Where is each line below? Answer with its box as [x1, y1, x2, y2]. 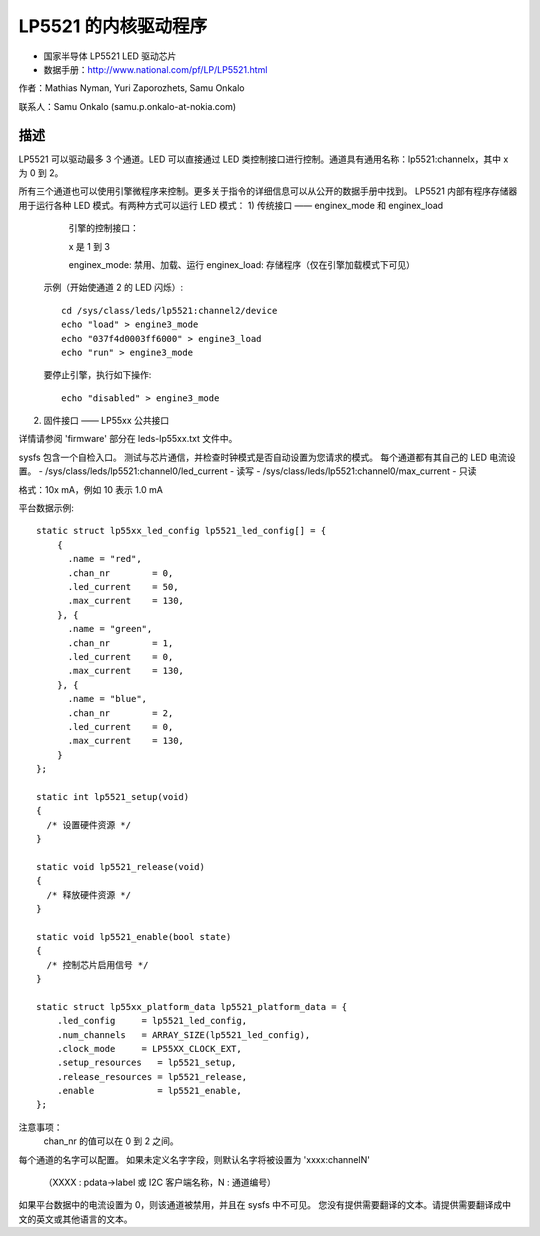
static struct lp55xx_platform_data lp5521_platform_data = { [36, 1001, 348, 1012]
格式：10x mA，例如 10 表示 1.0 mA [18, 483, 164, 495]
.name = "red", [67, 553, 142, 565]
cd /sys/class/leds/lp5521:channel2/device [61, 305, 278, 316]
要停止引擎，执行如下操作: [43, 369, 152, 381]
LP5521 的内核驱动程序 [18, 15, 208, 37]
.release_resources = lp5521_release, [56, 1071, 248, 1082]
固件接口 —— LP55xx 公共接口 [43, 415, 170, 427]
